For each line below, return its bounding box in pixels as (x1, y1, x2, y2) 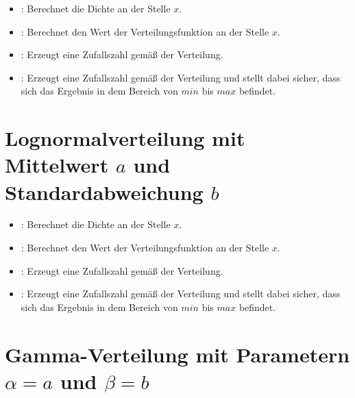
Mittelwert (5, 151, 109, 179)
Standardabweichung (5, 177, 204, 206)
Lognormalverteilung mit (5, 124, 245, 152)
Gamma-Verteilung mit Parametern (5, 340, 350, 368)
